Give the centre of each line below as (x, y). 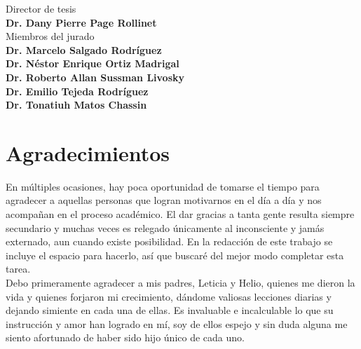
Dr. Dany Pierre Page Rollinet (81, 22)
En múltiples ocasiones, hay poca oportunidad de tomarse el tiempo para (163, 186)
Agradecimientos (88, 152)
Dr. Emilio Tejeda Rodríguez (77, 91)
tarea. (18, 269)
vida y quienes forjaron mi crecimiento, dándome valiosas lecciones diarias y (169, 296)
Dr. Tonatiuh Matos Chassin (76, 105)
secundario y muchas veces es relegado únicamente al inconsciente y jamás (165, 227)
